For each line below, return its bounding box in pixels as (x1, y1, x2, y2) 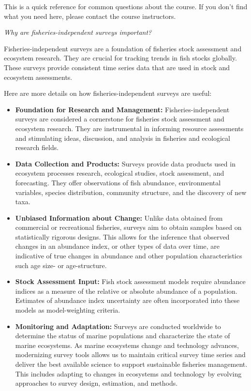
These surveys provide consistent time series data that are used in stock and (4, 62, 230, 72)
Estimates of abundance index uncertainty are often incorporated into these (15, 295, 240, 305)
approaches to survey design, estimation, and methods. (15, 378, 178, 388)
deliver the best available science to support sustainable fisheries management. (15, 359, 248, 369)
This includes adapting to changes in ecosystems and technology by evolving (15, 368, 242, 378)
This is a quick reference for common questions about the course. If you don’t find (4, 1, 248, 11)
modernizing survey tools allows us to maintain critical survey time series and (15, 349, 246, 360)
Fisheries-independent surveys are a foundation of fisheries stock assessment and (4, 43, 242, 53)
